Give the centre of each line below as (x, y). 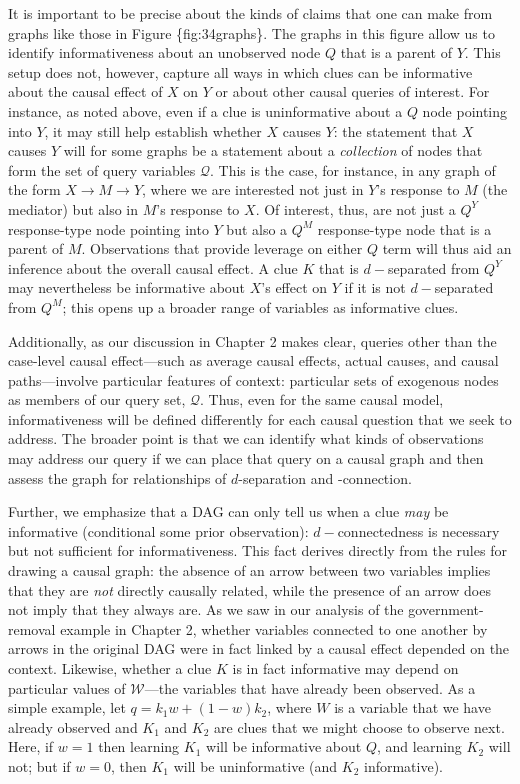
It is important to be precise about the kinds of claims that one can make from (250, 13)
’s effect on (294, 287)
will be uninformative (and (255, 765)
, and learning (419, 746)
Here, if (31, 746)
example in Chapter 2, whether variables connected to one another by (274, 628)
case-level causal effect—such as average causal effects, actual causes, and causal (253, 360)
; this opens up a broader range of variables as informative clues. (260, 306)
